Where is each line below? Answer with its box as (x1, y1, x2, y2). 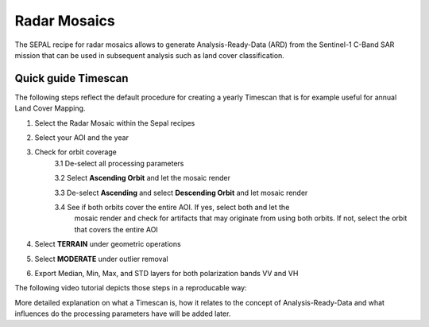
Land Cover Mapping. (14, 103, 86, 113)
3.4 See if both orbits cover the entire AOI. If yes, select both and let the (54, 202, 290, 212)
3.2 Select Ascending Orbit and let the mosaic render (54, 173, 230, 183)
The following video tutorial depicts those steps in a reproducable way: (14, 283, 247, 293)
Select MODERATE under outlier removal (34, 254, 168, 263)
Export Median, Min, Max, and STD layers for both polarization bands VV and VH (34, 268, 299, 278)
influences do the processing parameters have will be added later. (14, 309, 231, 318)
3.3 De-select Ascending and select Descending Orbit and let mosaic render (54, 188, 308, 197)
